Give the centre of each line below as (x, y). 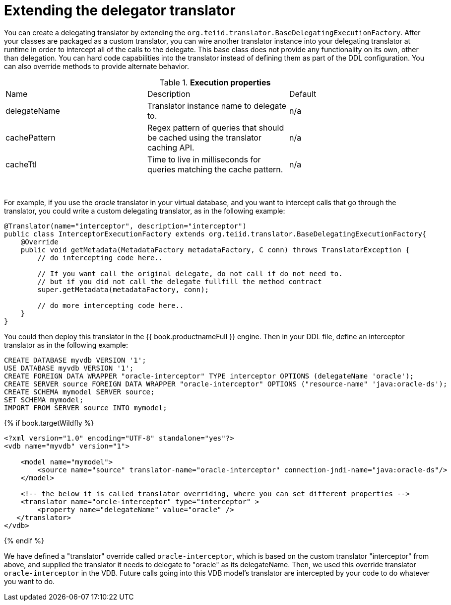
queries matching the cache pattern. (215, 169)
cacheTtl (21, 164)
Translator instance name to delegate (217, 106)
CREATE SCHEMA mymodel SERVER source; (79, 392)
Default (303, 94)
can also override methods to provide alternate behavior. (97, 66)
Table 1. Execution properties (215, 82)
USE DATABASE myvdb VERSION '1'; (69, 368)
